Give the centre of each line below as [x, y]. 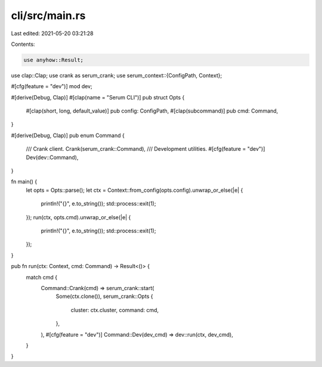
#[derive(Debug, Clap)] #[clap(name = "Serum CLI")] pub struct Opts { [98, 97]
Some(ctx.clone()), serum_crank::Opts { [104, 296]
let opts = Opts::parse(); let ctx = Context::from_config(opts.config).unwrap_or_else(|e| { [134, 190]
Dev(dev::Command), [52, 157]
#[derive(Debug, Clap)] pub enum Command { [68, 135]
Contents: [23, 44]
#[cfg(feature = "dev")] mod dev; [52, 86]
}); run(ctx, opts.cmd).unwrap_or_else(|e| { [78, 217]
